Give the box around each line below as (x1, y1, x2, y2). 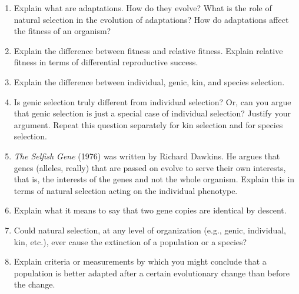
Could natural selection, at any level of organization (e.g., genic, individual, (14, 223, 287, 236)
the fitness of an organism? (14, 25, 111, 37)
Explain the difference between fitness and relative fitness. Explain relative (14, 44, 283, 56)
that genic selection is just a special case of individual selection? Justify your (14, 107, 291, 119)
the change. (14, 278, 55, 290)
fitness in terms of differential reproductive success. (14, 56, 198, 68)
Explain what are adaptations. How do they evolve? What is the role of (14, 2, 272, 14)
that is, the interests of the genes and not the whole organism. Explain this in (14, 173, 295, 185)
